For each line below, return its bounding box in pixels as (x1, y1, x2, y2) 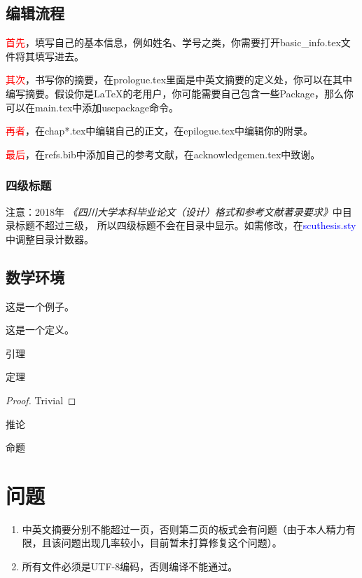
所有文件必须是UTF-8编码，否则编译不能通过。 (22, 559, 238, 574)
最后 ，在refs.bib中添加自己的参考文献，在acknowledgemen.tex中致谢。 (6, 146, 321, 161)
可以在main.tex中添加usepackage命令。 (6, 99, 179, 114)
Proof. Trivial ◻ (6, 392, 76, 407)
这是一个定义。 (6, 322, 74, 337)
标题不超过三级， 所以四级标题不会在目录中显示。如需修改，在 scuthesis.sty (15, 218, 356, 233)
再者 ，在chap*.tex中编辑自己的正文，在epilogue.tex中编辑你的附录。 (6, 123, 314, 138)
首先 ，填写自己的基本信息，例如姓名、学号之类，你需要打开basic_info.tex (6, 35, 341, 50)
